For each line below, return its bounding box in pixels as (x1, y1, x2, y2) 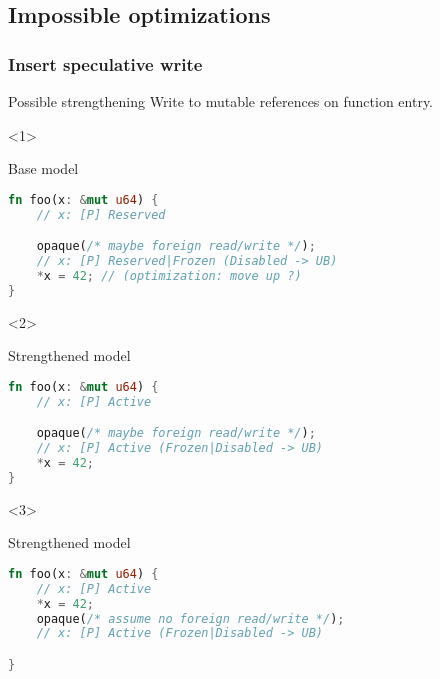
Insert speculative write (8, 51, 203, 76)
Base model (8, 158, 79, 179)
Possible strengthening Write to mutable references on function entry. (8, 91, 434, 111)
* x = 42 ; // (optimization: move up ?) (36, 268, 302, 283)
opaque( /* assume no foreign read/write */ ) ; (36, 611, 345, 626)
